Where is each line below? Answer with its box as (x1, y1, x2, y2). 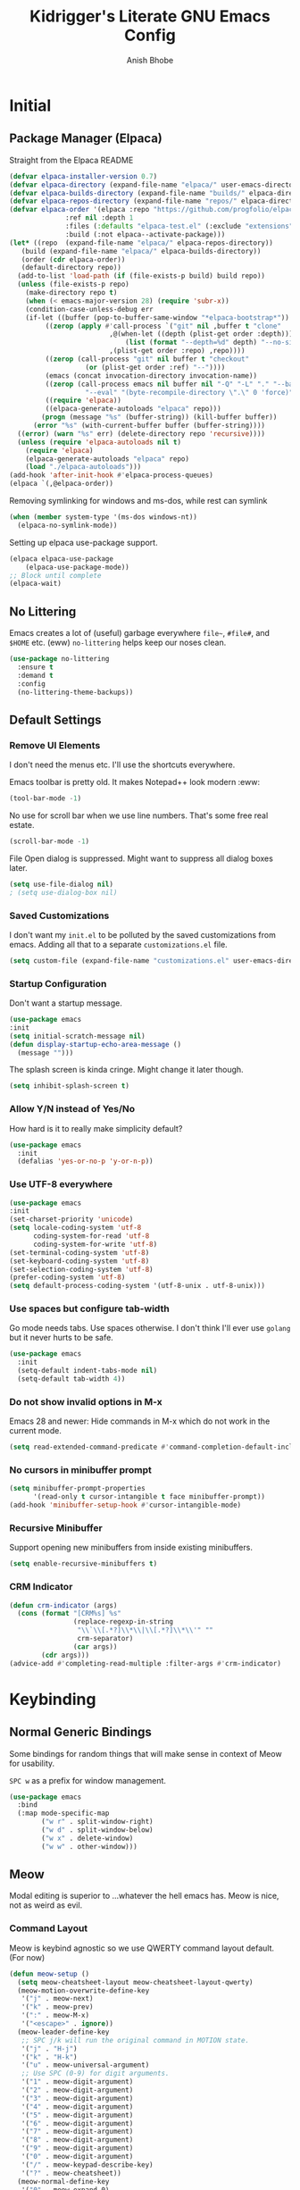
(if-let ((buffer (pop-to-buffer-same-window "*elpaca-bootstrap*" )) (25, 313, 290, 322)
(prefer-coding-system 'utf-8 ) (9, 1273, 126, 1283)
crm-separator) (77, 1634, 134, 1643)
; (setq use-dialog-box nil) (9, 888, 118, 897)
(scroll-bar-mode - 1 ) (9, 837, 90, 846)
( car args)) (72, 1642, 118, 1651)
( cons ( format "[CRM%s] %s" (17, 1609, 122, 1618)
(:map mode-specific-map (17, 1809, 110, 1818)
